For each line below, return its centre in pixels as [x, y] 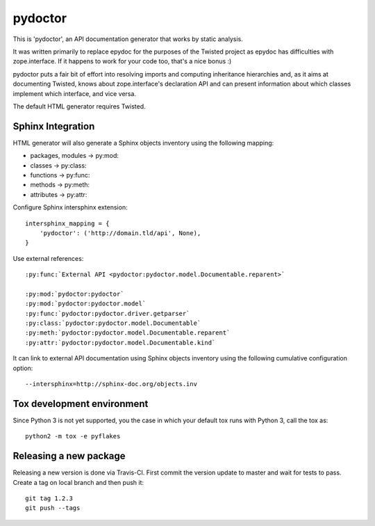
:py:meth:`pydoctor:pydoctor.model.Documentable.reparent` [128, 333]
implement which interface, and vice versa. [75, 93]
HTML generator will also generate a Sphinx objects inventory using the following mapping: [143, 143]
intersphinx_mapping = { [67, 223]
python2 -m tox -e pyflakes [73, 436]
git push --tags [53, 508]
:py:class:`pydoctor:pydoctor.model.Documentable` [113, 323]
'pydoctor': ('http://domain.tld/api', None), [120, 233]
